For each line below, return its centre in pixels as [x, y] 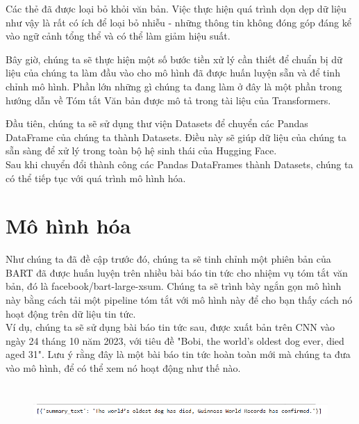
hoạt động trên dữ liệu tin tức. [71, 313]
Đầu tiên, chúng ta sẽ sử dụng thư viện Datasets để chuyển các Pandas [157, 123]
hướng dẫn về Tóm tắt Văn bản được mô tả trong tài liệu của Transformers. [168, 100]
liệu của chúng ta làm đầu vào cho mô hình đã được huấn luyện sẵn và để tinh [173, 73]
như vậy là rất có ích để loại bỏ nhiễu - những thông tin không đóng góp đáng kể [178, 22]
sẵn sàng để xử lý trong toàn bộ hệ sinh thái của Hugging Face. [141, 150]
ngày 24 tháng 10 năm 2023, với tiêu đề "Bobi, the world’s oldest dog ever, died [175, 340]
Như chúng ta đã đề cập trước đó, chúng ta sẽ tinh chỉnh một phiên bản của [168, 259]
